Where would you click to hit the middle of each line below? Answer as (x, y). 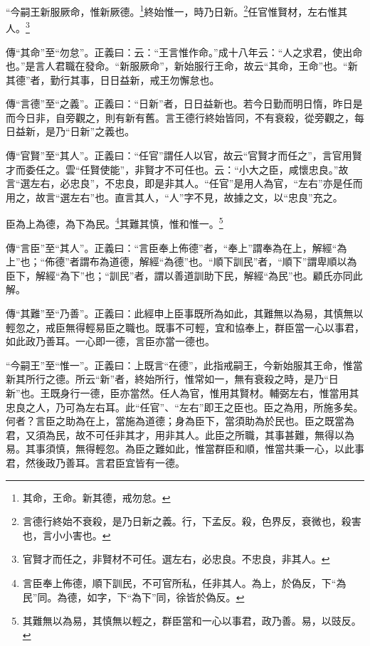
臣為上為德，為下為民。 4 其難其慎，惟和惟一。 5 (115, 223)
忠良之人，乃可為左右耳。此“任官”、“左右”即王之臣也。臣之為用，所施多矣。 (185, 407)
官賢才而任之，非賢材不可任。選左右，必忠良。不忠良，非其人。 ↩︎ (176, 559)
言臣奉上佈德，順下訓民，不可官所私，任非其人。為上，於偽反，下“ (179, 582)
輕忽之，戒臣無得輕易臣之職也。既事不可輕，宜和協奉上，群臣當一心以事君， (185, 327)
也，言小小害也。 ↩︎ (67, 535)
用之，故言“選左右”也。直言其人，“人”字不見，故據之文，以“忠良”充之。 (174, 197)
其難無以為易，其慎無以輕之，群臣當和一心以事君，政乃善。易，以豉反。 (192, 621)
